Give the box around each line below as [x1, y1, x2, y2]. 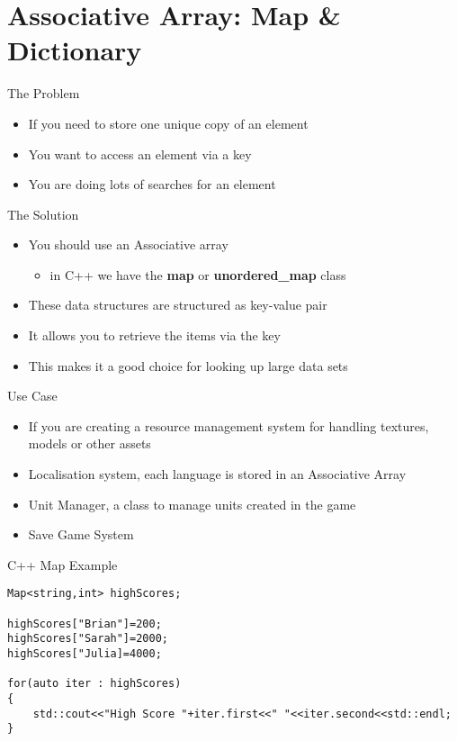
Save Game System [28, 525, 134, 544]
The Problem [7, 84, 80, 103]
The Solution [7, 204, 79, 223]
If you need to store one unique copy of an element [28, 113, 309, 132]
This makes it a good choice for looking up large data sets [28, 356, 348, 375]
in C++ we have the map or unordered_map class [49, 265, 346, 284]
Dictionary [7, 32, 142, 68]
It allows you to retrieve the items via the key [28, 326, 281, 345]
